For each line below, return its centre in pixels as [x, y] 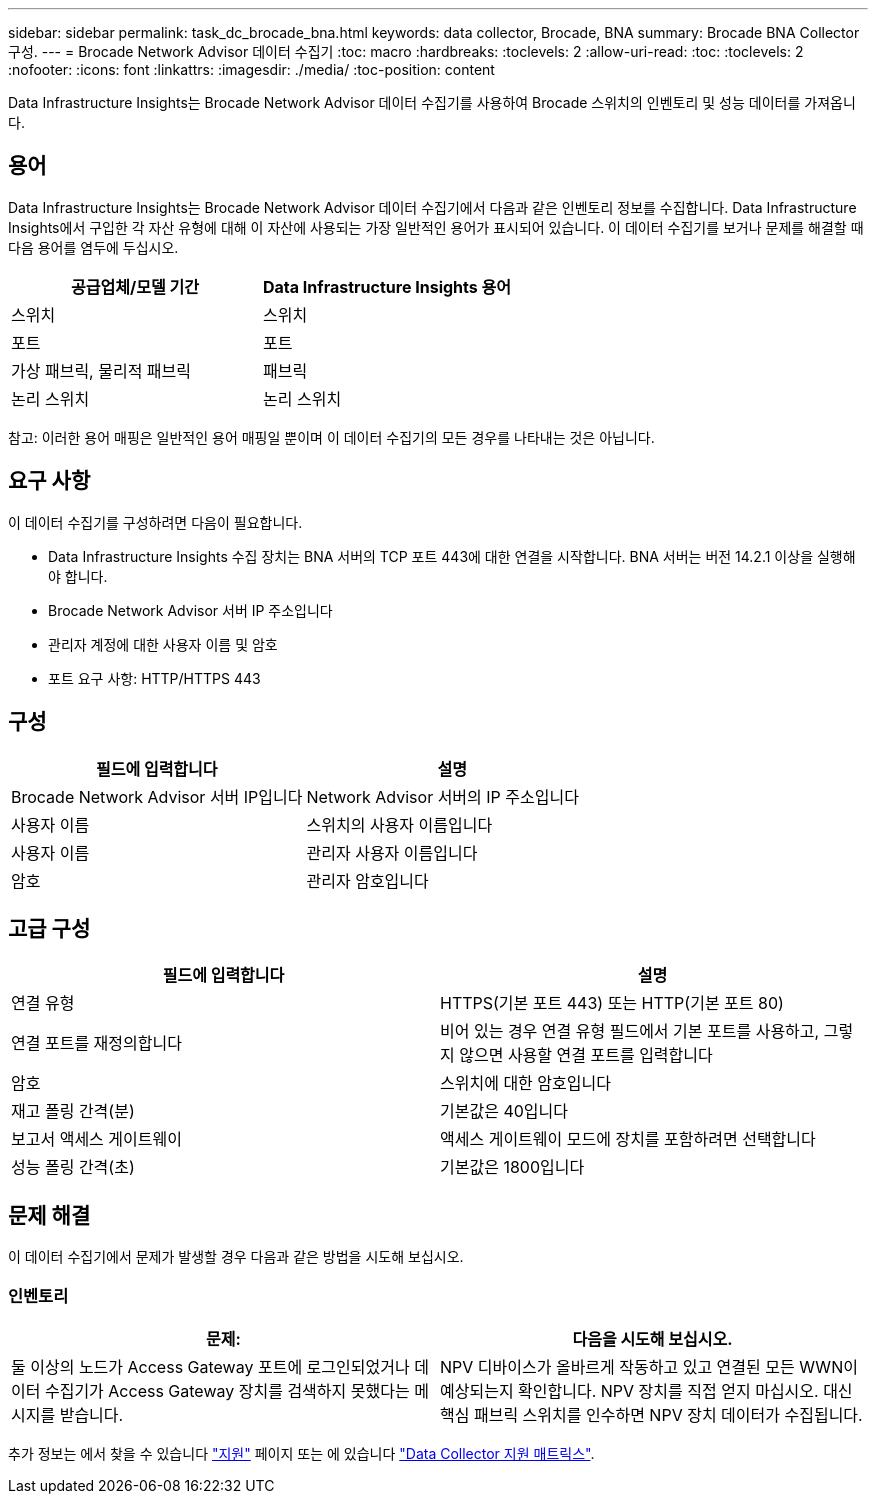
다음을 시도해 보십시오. [652, 1338]
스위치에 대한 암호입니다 [525, 1083]
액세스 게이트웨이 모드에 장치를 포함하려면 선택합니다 [628, 1139]
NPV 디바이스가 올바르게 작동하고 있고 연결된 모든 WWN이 [649, 1366]
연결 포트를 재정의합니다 [96, 1043]
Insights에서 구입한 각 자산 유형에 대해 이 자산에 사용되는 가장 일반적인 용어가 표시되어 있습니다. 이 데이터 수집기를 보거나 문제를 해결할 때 [436, 227]
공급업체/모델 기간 [135, 286]
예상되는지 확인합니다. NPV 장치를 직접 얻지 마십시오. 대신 [646, 1390]
